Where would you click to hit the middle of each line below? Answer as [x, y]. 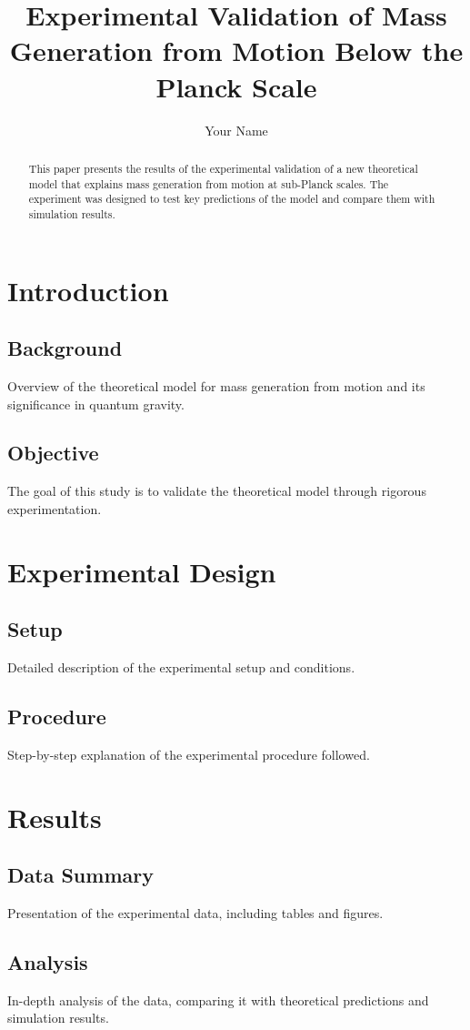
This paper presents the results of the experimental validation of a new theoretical [223, 168]
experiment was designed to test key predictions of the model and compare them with [232, 199]
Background [65, 348]
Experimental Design [142, 571]
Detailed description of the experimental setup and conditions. [181, 667]
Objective [53, 453]
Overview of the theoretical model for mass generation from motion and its [216, 385]
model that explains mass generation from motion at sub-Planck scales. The [209, 183]
